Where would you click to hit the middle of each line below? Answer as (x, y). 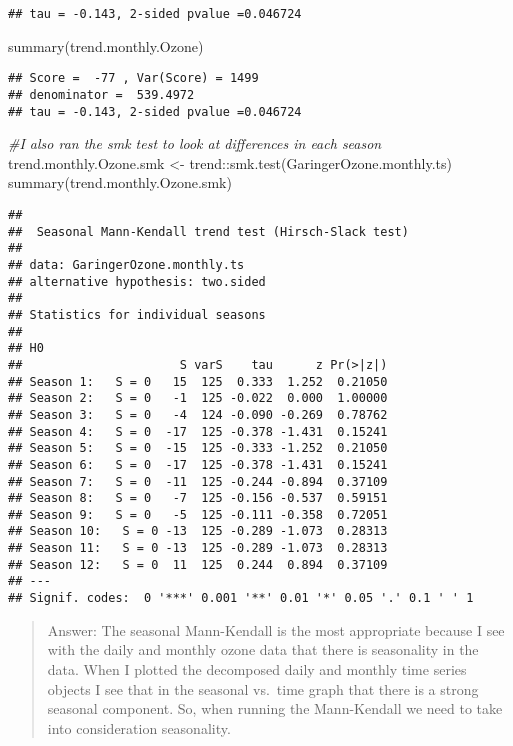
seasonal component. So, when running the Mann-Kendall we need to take (275, 708)
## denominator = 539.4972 (101, 94)
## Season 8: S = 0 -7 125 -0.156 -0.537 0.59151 (198, 498)
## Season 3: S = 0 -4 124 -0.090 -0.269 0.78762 (198, 414)
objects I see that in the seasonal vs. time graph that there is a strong (263, 688)
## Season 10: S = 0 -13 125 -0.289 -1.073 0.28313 (198, 531)
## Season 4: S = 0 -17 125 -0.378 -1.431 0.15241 (198, 431)
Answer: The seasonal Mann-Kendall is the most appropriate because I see (276, 629)
